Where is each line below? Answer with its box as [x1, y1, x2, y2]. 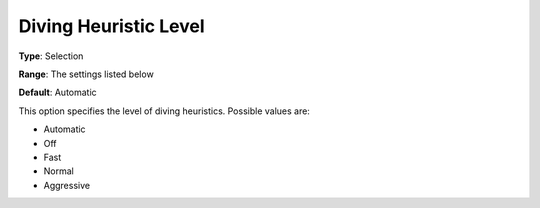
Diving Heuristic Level [18, 15, 205, 37]
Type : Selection [18, 50, 84, 62]
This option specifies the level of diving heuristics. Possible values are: [18, 105, 310, 117]
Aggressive [43, 179, 90, 191]
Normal [43, 165, 74, 177]
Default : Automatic [18, 86, 97, 99]
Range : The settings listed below [18, 68, 154, 80]
